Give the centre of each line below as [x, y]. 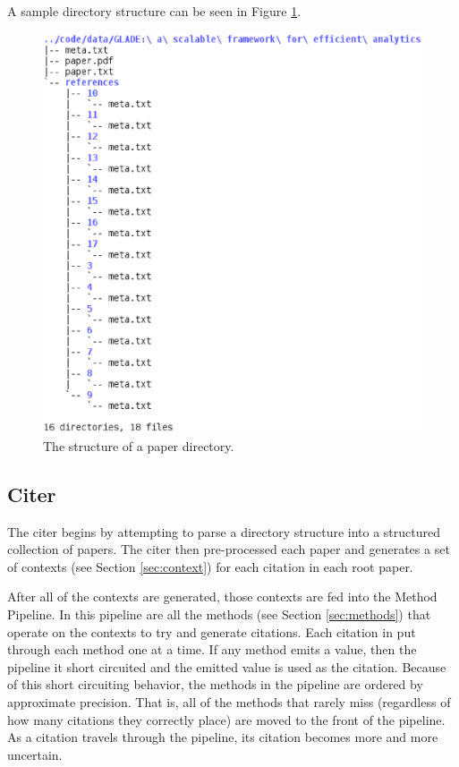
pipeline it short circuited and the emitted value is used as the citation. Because [227, 666]
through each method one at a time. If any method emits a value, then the [212, 649]
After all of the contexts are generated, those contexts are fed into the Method [222, 597]
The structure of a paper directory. [139, 445]
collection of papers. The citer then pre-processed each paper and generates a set [229, 549]
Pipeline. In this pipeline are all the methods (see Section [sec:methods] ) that [219, 614]
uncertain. [35, 754]
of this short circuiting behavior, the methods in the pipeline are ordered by [215, 684]
